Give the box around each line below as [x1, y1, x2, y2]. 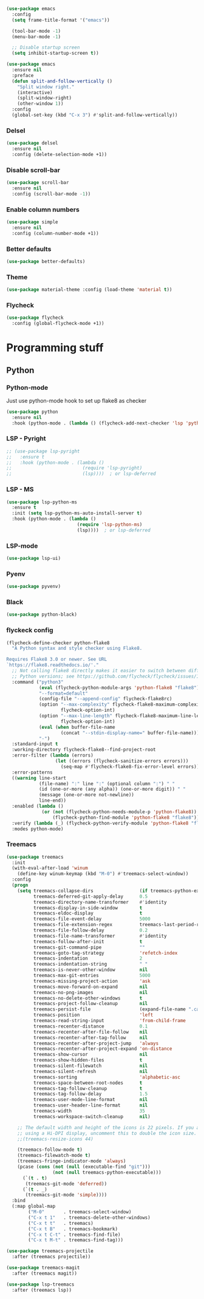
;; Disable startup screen [12, 44, 80, 51]
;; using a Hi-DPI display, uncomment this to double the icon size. [17, 1130, 197, 1136]
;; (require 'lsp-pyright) [6, 465, 143, 471]
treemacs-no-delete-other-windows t [33, 995, 143, 1001]
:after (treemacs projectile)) [12, 1254, 91, 1260]
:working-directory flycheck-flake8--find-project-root [12, 747, 156, 753]
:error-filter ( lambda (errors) [12, 752, 94, 759]
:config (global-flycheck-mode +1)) [12, 321, 104, 327]
